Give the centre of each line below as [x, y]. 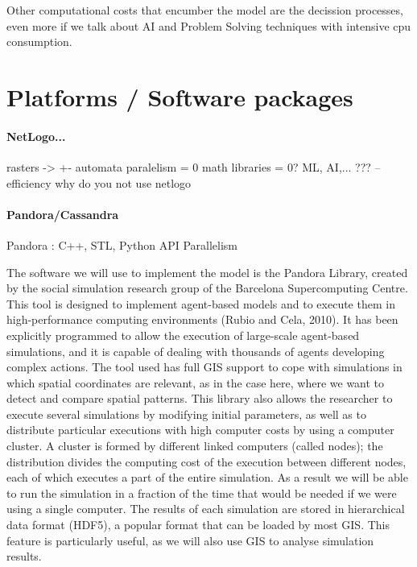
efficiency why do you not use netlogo [99, 182]
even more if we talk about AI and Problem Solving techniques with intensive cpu [209, 25]
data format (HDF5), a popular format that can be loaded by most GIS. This [198, 525]
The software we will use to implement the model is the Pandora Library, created [207, 272]
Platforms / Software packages [180, 96]
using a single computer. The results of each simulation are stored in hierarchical [206, 509]
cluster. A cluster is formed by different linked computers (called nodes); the [195, 446]
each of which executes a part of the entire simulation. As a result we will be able [207, 477]
